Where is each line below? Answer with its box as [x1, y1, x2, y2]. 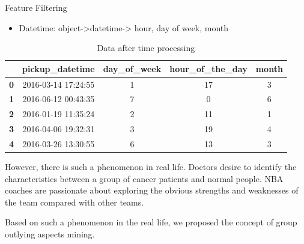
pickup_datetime [22, 62, 95, 75]
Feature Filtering [5, 1, 67, 13]
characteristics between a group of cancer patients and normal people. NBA [5, 172, 284, 185]
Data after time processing [97, 41, 195, 54]
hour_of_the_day [169, 62, 248, 75]
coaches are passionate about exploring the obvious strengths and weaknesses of [5, 184, 299, 197]
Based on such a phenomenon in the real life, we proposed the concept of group [5, 216, 297, 228]
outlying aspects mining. [5, 228, 95, 240]
